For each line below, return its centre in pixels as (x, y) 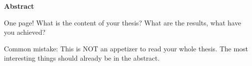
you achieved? (25, 32)
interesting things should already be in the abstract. (82, 58)
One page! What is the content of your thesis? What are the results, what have (123, 22)
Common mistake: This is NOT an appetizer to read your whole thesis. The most (126, 48)
